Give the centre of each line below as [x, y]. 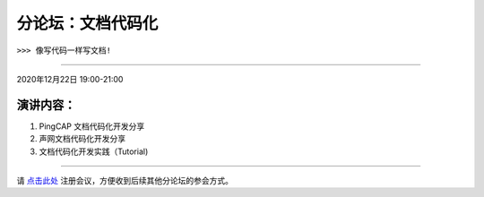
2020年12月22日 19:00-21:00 [70, 79]
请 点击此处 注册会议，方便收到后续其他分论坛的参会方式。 [125, 181]
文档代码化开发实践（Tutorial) [94, 151]
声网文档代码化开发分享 [82, 139]
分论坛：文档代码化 [87, 23]
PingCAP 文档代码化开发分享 [92, 126]
